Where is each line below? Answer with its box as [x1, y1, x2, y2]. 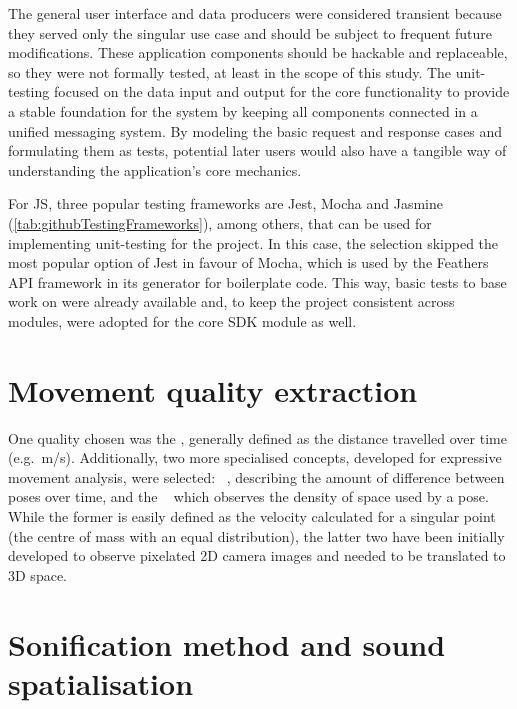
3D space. [8, 564, 67, 585]
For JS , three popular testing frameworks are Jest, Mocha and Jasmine [8, 193, 443, 214]
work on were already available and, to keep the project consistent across [8, 291, 455, 312]
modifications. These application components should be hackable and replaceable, [8, 42, 508, 63]
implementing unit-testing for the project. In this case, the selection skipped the [8, 232, 499, 253]
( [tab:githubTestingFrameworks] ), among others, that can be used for [8, 212, 432, 233]
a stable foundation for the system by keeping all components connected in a [8, 100, 478, 121]
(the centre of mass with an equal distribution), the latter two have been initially [8, 525, 505, 546]
